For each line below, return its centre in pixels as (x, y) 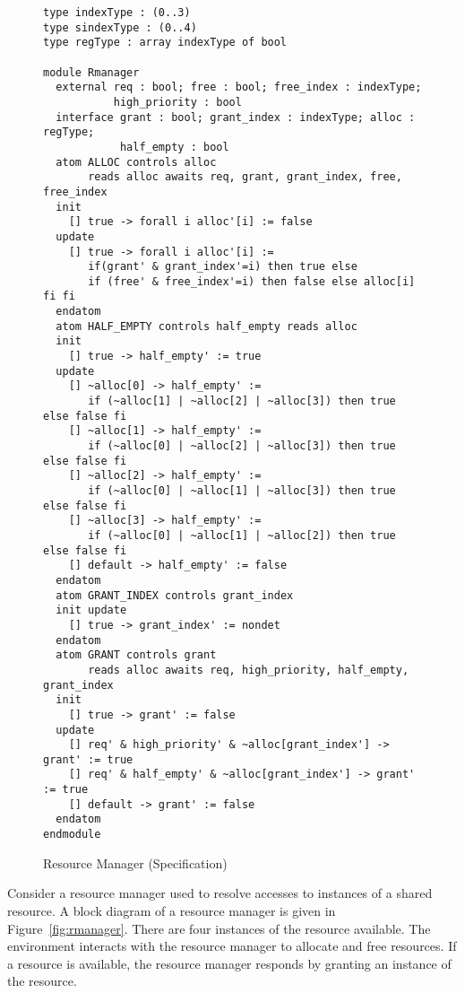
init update (91, 610)
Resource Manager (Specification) (135, 862)
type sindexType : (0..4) (120, 27)
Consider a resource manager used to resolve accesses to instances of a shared (220, 893)
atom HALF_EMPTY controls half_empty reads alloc (207, 326)
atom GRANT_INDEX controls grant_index (175, 595)
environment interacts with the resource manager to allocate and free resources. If (232, 946)
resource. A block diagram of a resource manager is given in (172, 910)
